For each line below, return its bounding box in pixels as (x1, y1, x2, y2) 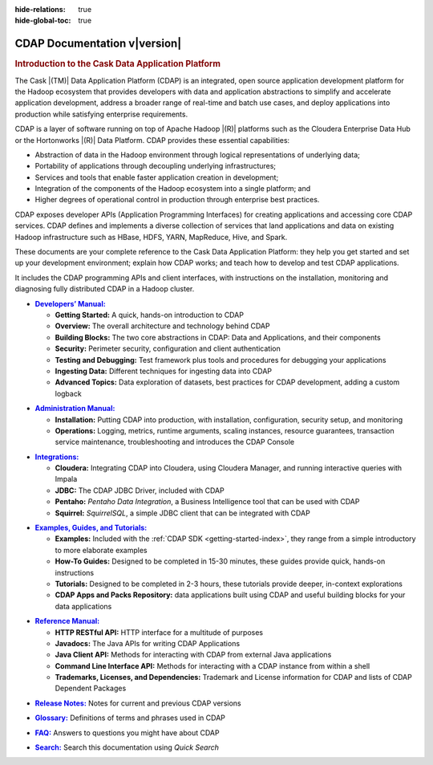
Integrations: (34, 452, 79, 462)
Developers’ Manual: (34, 299, 106, 308)
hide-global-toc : (14, 16, 71, 26)
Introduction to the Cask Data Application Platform (14, 59, 221, 70)
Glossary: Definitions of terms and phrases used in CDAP (34, 713, 226, 722)
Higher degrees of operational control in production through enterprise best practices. (34, 195, 320, 205)
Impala (55, 474, 78, 484)
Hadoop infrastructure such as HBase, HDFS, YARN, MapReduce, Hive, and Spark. (14, 232, 288, 242)
